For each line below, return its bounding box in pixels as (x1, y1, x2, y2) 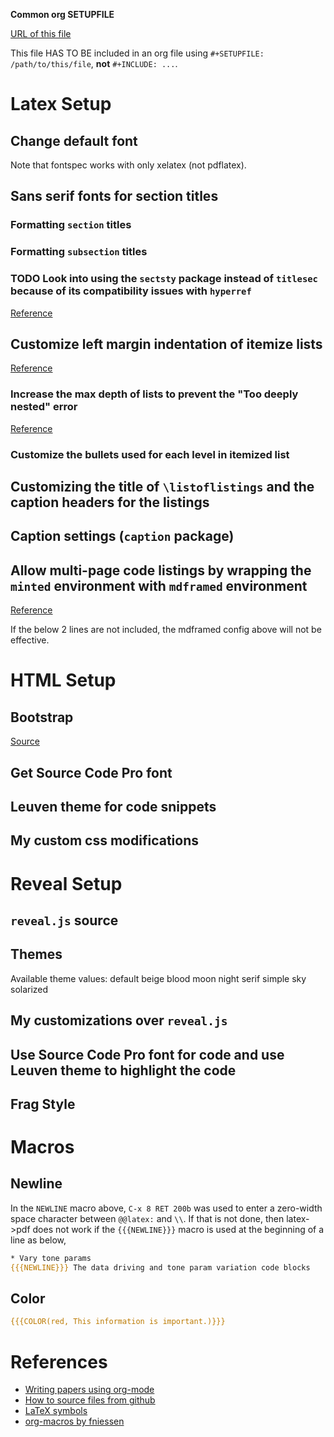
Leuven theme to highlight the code (10, 1062, 237, 1079)
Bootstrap (10, 709, 74, 726)
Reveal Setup (10, 872, 123, 895)
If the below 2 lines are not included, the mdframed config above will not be (10, 624, 322, 636)
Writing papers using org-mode (24, 1384, 155, 1396)
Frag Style (10, 1095, 76, 1113)
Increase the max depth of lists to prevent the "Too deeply (10, 387, 299, 401)
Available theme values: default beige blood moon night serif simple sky (10, 972, 307, 984)
